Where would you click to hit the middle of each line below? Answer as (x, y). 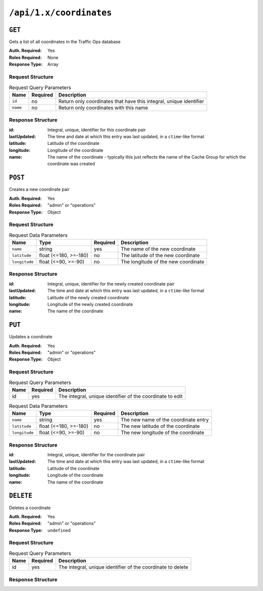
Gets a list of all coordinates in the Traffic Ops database (65, 42)
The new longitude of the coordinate (162, 433)
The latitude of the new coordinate (160, 255)
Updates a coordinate (31, 337)
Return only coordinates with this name (103, 107)
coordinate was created (71, 164)
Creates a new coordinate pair (39, 189)
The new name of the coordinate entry (165, 420)
